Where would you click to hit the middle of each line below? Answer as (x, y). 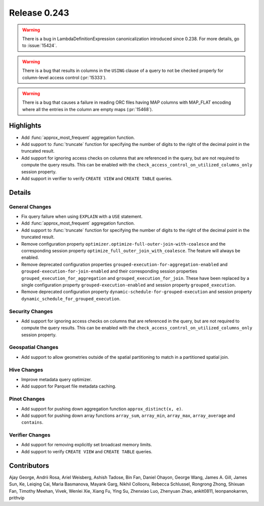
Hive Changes (26, 369)
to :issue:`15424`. (40, 46)
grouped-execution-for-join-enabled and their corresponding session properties (109, 271)
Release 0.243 (39, 13)
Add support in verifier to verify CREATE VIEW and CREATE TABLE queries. (97, 178)
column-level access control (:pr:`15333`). (65, 77)
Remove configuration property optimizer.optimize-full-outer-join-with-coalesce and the (123, 244)
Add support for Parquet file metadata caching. (69, 386)
